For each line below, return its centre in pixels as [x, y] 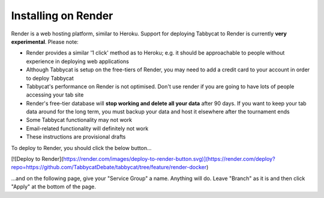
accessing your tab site [55, 95]
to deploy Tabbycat [50, 78]
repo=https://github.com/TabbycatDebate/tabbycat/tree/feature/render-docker [109, 167]
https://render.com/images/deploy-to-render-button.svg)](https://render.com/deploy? [169, 159]
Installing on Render [62, 16]
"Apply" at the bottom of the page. [53, 187]
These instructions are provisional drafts [76, 137]
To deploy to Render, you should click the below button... [82, 148]
